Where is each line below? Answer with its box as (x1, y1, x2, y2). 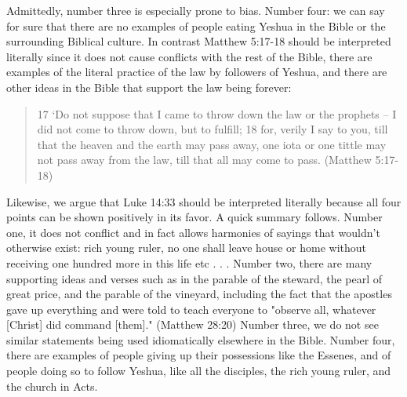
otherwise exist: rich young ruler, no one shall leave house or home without (6, 239, 366, 256)
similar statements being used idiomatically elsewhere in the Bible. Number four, (6, 331, 395, 348)
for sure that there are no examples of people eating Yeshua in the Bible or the (6, 17, 386, 34)
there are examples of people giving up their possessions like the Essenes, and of (6, 347, 391, 363)
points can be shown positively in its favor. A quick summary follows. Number (6, 209, 383, 225)
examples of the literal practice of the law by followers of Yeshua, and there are (6, 64, 387, 80)
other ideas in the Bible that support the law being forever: (6, 78, 292, 95)
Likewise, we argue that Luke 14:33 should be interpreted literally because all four (6, 193, 402, 209)
